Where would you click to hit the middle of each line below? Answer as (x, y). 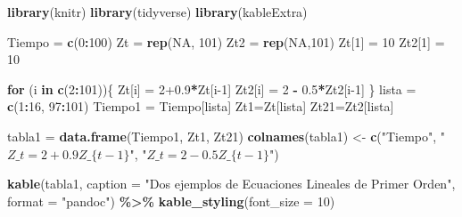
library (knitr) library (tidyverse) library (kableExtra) (157, 12)
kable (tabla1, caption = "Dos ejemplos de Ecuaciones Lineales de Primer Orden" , (231, 184)
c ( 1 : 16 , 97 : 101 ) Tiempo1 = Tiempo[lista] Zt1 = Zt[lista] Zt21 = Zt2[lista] (201, 106)
